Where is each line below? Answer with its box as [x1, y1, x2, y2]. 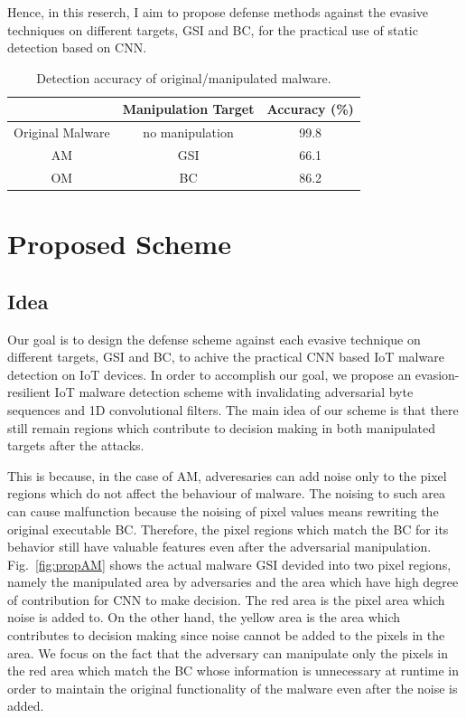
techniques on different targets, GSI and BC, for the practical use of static [7, 20, 418, 39]
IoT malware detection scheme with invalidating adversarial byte [54, 383, 414, 402]
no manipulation [143, 123, 234, 142]
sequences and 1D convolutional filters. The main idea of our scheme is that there [7, 400, 459, 419]
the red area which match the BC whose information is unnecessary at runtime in [7, 661, 459, 680]
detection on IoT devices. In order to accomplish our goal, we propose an [7, 364, 412, 383]
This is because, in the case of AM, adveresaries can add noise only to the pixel [7, 466, 447, 485]
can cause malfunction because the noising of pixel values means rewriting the [7, 501, 439, 520]
